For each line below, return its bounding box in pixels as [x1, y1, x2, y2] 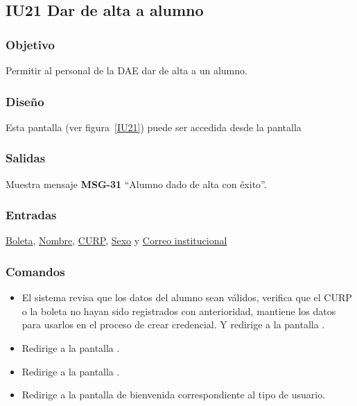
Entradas [6, 206, 57, 223]
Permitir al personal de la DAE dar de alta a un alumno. [6, 63, 247, 77]
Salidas [6, 149, 46, 167]
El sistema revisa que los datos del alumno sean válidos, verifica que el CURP [21, 290, 352, 305]
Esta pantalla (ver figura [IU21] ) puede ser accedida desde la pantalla [6, 119, 302, 134]
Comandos [6, 262, 65, 280]
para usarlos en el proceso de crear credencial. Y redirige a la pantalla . [21, 317, 325, 332]
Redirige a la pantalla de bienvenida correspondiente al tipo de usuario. [21, 387, 326, 402]
